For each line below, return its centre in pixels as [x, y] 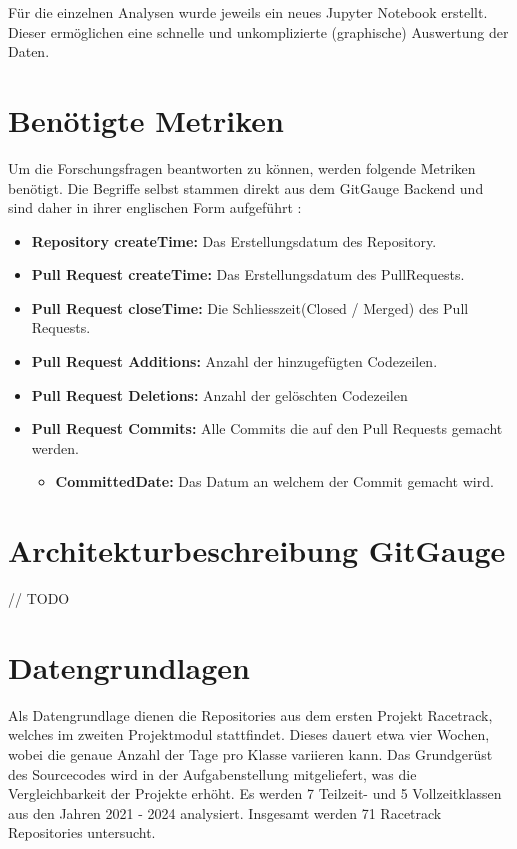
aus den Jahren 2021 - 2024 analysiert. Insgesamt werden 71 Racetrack [225, 812]
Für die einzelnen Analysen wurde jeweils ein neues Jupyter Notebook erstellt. [248, 12]
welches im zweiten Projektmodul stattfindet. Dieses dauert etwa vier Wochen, [249, 734]
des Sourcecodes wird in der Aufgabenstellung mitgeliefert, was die [212, 773]
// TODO [39, 598]
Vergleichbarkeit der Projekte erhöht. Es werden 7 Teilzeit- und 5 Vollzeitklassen [255, 793]
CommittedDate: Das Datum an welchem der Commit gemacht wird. [274, 481]
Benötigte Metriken [146, 119]
